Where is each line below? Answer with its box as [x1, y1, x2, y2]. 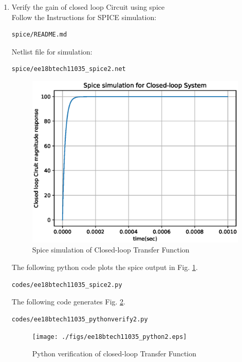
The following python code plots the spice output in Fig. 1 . [11, 261, 198, 272]
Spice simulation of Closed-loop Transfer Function [32, 244, 190, 255]
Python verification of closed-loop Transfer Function [32, 348, 197, 359]
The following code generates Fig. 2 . [11, 296, 125, 307]
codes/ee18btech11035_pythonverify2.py [11, 315, 148, 323]
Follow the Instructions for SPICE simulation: [11, 11, 157, 22]
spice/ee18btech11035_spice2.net [11, 65, 126, 73]
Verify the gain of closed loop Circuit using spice [11, 2, 165, 12]
